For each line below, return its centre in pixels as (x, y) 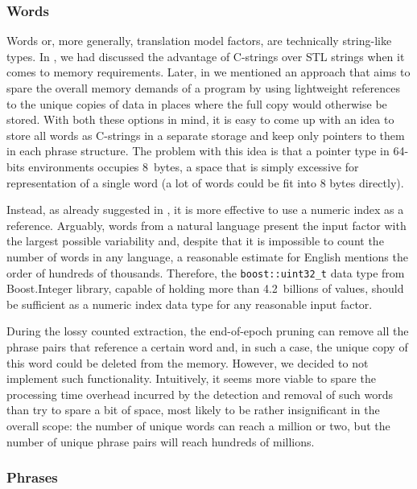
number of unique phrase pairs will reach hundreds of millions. (161, 441)
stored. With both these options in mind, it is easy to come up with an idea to (200, 119)
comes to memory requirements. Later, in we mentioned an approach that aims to (208, 72)
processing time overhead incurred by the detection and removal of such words (200, 394)
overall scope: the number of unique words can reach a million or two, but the (198, 425)
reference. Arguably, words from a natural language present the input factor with (206, 225)
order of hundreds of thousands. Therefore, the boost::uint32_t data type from (206, 272)
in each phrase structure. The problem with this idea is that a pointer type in (198, 151)
